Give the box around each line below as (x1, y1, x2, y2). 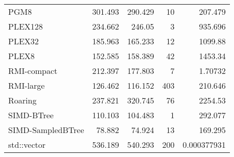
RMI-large (8, 80, 45, 91)
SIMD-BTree (8, 109, 54, 121)
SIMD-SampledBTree (8, 124, 84, 136)
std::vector (8, 139, 46, 150)
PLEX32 (8, 35, 39, 47)
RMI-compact (8, 65, 58, 76)
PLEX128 (8, 20, 43, 32)
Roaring (8, 94, 37, 106)
